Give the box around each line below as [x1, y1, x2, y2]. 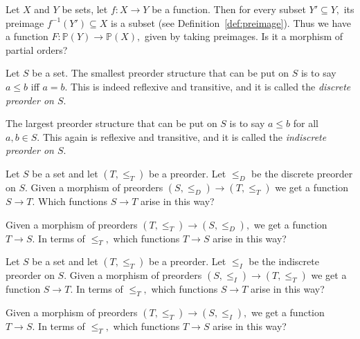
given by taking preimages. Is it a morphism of [144, 29, 343, 43]
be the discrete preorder [251, 166, 353, 180]
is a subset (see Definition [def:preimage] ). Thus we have [110, 15, 352, 30]
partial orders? [6, 42, 68, 57]
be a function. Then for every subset [152, 2, 306, 16]
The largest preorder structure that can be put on [6, 116, 217, 130]
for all [293, 116, 318, 130]
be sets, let [62, 2, 108, 16]
